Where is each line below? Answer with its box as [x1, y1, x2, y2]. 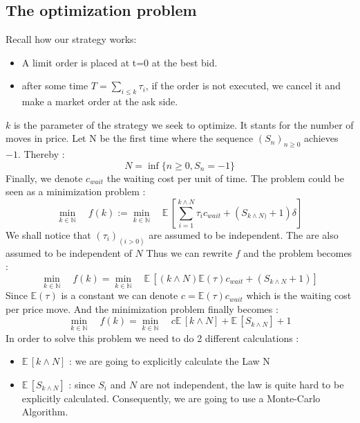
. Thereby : [17, 147, 65, 161]
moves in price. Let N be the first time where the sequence [6, 131, 254, 145]
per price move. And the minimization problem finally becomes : [6, 301, 278, 316]
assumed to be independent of [6, 245, 132, 260]
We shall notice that [6, 227, 91, 242]
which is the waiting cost [246, 288, 352, 303]
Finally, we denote [6, 170, 83, 185]
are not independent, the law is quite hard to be [140, 377, 344, 391]
